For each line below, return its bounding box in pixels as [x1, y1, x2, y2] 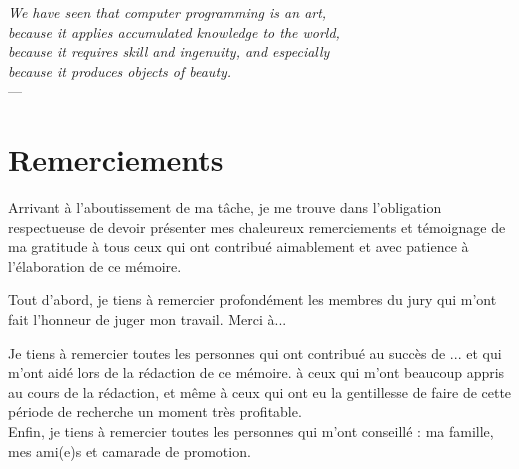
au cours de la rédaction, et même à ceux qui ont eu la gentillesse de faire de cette [8, 381, 512, 402]
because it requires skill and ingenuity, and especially [8, 41, 330, 62]
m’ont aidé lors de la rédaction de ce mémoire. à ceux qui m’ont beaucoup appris [8, 362, 505, 383]
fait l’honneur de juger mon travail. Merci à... [8, 309, 287, 330]
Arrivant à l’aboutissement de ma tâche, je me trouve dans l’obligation [8, 197, 442, 218]
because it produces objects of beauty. [8, 60, 232, 81]
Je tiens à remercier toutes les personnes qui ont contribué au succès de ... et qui [8, 342, 502, 363]
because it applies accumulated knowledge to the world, [8, 21, 340, 42]
